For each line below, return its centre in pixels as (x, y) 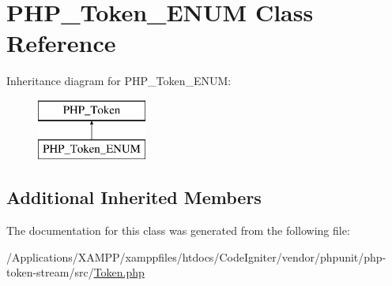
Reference (61, 43)
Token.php (119, 272)
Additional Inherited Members (134, 197)
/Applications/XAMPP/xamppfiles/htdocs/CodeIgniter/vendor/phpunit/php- (196, 256)
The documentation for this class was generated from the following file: (178, 230)
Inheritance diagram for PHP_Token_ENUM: (119, 81)
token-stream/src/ (50, 272)
